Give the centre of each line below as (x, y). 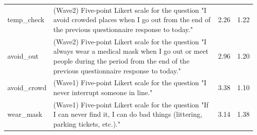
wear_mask (25, 114)
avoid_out (23, 56)
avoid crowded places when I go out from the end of (132, 19)
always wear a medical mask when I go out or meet (131, 51)
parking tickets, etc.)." (87, 124)
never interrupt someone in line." (103, 92)
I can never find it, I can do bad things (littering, (128, 114)
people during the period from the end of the (122, 60)
